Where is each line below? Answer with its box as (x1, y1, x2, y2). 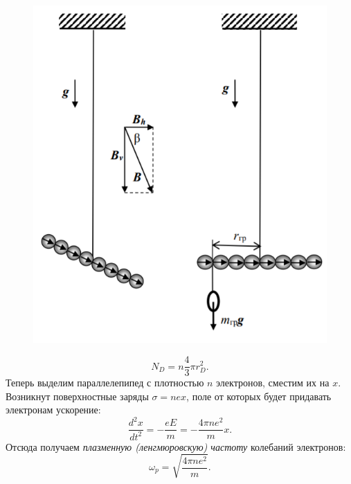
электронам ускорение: (6, 402, 101, 417)
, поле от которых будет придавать (186, 388, 332, 403)
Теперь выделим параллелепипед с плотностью (6, 375, 204, 390)
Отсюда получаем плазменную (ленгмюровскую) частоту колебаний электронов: (6, 439, 346, 454)
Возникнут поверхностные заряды (6, 388, 149, 403)
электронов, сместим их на (216, 375, 330, 390)
